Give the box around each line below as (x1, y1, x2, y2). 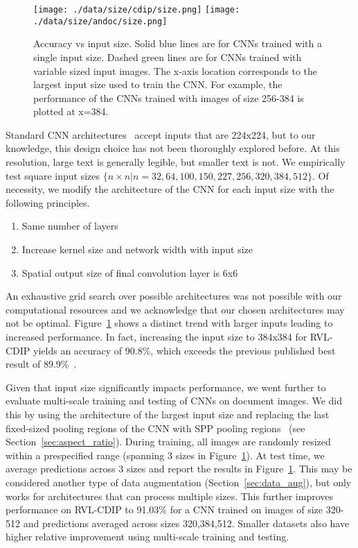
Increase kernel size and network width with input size (21, 242, 253, 257)
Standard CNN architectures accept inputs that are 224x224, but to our (6, 127, 316, 142)
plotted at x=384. (33, 104, 109, 119)
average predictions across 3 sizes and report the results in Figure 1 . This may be (6, 461, 352, 476)
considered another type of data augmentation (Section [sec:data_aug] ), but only (6, 474, 352, 489)
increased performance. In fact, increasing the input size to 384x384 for (6, 329, 307, 343)
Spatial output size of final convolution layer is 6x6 (21, 265, 238, 280)
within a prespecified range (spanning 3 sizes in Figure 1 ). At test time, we (6, 447, 325, 462)
